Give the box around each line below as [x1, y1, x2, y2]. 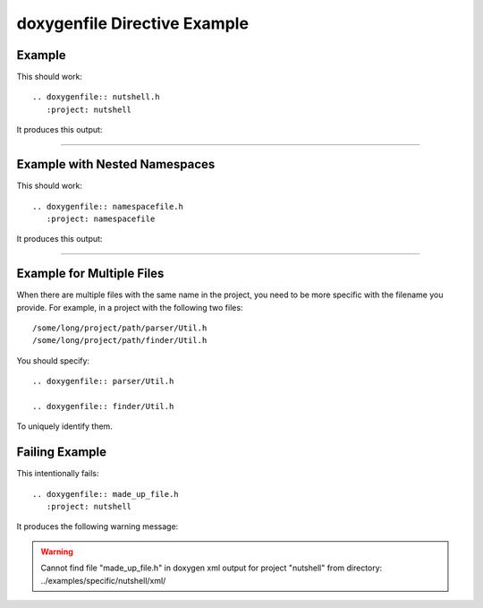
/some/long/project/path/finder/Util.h [32, 336, 208, 346]
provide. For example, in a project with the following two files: [16, 302, 243, 313]
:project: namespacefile [46, 213, 156, 224]
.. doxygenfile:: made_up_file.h [32, 489, 179, 499]
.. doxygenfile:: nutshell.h [32, 92, 160, 102]
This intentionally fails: [16, 468, 99, 479]
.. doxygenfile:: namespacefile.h [32, 201, 183, 211]
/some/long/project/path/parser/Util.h [32, 323, 208, 333]
